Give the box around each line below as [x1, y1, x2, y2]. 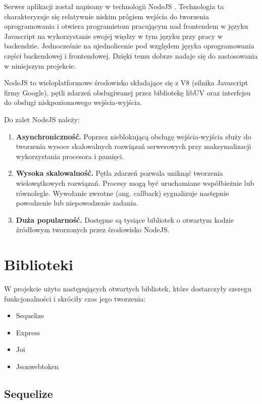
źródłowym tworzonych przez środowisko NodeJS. [16, 224, 170, 235]
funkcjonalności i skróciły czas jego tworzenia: [4, 293, 146, 304]
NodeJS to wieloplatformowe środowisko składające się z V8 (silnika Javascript [4, 77, 248, 88]
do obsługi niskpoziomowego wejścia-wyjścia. [4, 97, 142, 108]
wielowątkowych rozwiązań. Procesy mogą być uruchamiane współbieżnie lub [16, 177, 254, 188]
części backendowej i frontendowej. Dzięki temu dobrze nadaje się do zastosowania [4, 50, 258, 61]
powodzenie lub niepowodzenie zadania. [16, 197, 138, 208]
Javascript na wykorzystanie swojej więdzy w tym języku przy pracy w [4, 30, 223, 41]
